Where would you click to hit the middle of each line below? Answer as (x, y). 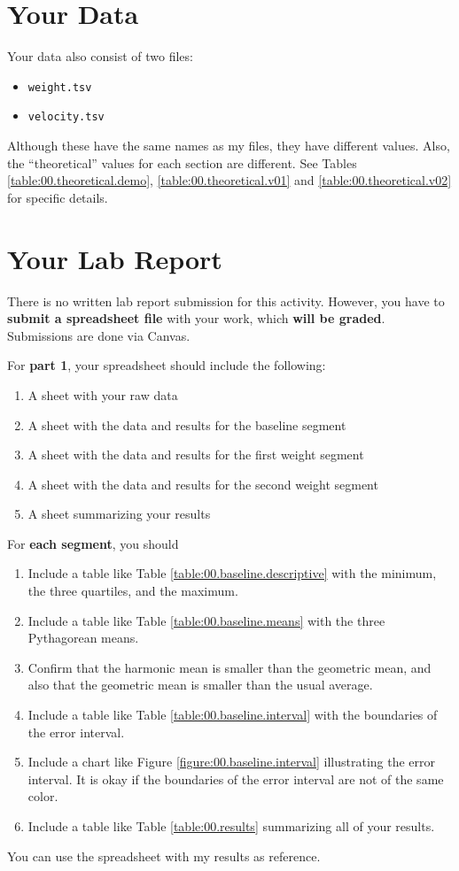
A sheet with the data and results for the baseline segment (187, 424)
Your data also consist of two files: (100, 56)
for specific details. (58, 197)
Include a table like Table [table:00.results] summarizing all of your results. (231, 826)
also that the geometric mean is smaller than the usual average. (200, 685)
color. (43, 796)
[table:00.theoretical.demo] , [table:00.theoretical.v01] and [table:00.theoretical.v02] (229, 180)
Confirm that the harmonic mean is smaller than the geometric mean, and (229, 667)
